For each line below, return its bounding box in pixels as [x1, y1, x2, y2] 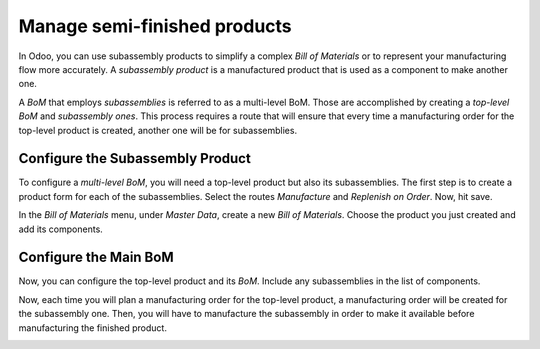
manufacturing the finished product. [18, 321, 167, 334]
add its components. [18, 223, 104, 235]
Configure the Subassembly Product [18, 150, 252, 167]
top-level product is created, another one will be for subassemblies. [18, 124, 298, 136]
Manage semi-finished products [18, 15, 292, 37]
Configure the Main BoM [18, 249, 174, 266]
